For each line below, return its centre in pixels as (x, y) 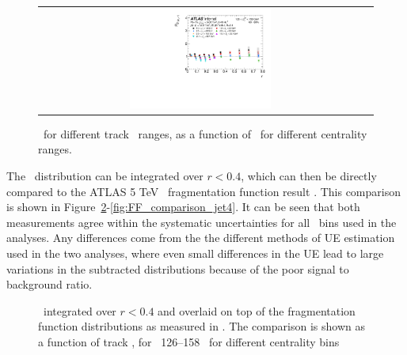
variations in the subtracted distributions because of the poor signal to (178, 268)
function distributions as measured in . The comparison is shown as (202, 326)
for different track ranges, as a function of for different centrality (205, 133)
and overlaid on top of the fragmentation (257, 310)
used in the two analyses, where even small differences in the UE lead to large (195, 253)
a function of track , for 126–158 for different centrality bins (189, 341)
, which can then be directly (309, 175)
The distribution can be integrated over (105, 175)
